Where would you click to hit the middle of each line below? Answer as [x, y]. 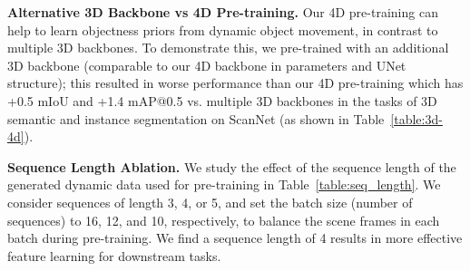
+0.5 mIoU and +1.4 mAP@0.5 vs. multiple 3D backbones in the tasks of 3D [222, 100]
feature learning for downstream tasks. [114, 255]
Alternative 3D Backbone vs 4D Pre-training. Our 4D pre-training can [223, 12]
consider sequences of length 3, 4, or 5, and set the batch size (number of [210, 202]
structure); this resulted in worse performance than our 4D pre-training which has [235, 83]
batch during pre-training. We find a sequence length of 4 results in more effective [235, 238]
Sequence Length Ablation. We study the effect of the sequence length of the [232, 166]
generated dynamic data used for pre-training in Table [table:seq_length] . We [224, 184]
